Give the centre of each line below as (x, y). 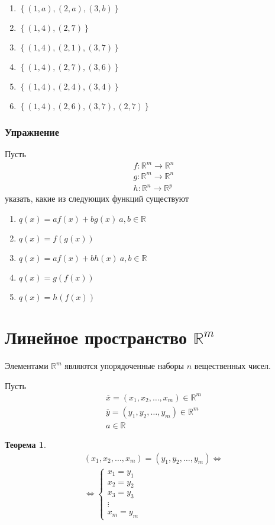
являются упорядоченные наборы (124, 366)
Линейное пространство (96, 337)
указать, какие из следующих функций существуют (97, 198)
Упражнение (32, 131)
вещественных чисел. (232, 366)
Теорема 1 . (25, 444)
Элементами (27, 366)
